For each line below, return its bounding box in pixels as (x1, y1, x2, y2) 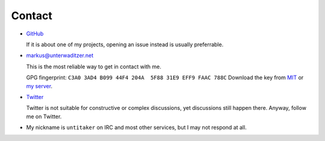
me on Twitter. (26, 113, 62, 120)
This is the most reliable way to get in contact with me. (26, 63, 162, 70)
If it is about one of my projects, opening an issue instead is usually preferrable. (26, 41, 224, 48)
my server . (26, 82, 53, 89)
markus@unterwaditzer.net (26, 52, 94, 59)
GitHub (26, 30, 44, 37)
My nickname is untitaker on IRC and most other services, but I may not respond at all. (26, 124, 247, 131)
